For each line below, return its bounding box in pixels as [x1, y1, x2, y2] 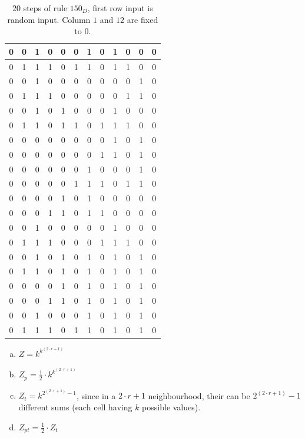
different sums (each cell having [18, 400, 132, 413]
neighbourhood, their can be [148, 389, 250, 401]
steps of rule [23, 2, 68, 14]
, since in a [77, 389, 116, 401]
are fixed [127, 13, 158, 25]
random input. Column [7, 13, 91, 25]
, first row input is [87, 2, 153, 14]
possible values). [142, 400, 201, 413]
